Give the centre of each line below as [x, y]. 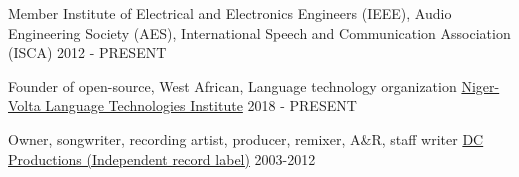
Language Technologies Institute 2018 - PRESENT [201, 105]
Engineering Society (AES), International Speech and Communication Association [259, 32]
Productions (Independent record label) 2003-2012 [162, 158]
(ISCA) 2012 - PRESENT [87, 52]
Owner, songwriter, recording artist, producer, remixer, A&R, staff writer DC [246, 138]
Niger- [480, 85]
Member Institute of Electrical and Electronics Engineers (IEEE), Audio [230, 13]
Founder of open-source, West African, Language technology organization [232, 85]
